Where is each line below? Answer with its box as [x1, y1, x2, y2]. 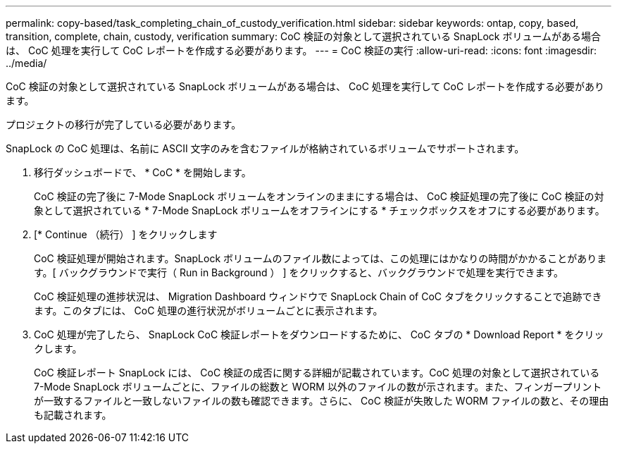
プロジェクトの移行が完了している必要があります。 [6, 118, 242, 130]
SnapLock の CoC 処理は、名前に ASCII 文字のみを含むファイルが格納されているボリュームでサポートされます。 [6, 142, 525, 154]
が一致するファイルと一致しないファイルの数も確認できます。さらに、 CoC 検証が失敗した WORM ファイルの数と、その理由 [34, 395, 609, 407]
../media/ [6, 57, 47, 69]
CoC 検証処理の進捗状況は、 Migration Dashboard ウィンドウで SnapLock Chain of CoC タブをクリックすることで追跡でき [34, 290, 602, 302]
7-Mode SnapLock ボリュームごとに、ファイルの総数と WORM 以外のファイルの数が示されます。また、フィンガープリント [34, 381, 602, 393]
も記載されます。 [34, 409, 112, 421]
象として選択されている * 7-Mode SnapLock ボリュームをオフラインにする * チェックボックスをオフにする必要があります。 [34, 204, 605, 216]
